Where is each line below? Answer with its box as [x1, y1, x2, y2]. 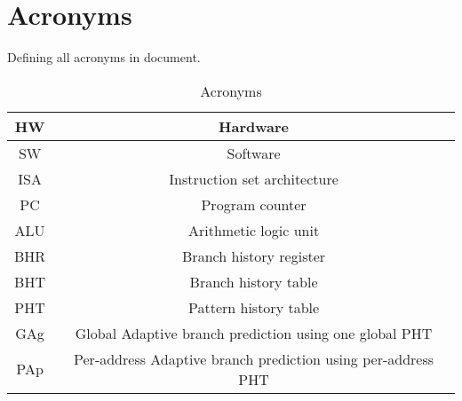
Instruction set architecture [169, 168, 339, 189]
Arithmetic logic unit [187, 219, 320, 240]
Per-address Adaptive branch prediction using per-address [74, 348, 434, 369]
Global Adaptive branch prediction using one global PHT [75, 322, 433, 343]
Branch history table [189, 271, 318, 292]
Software [227, 142, 281, 163]
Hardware [219, 115, 289, 137]
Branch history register [182, 245, 326, 266]
